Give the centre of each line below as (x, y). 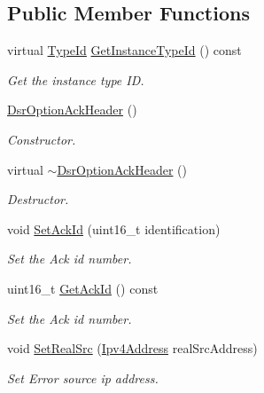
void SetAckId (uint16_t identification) (114, 228)
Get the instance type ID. (76, 79)
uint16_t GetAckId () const (83, 288)
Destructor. (38, 199)
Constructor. (42, 139)
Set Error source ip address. (83, 377)
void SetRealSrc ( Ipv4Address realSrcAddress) (132, 348)
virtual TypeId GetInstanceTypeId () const (124, 50)
